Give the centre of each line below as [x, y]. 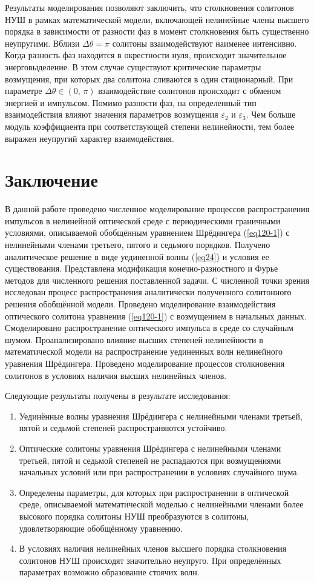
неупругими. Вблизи [42, 43]
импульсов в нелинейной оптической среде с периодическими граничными [143, 220]
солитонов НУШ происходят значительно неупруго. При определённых [150, 560]
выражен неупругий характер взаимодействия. [90, 138]
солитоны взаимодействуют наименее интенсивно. [204, 43]
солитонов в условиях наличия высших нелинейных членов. [116, 375]
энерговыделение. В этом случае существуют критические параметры [133, 66]
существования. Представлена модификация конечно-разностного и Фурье [142, 268]
